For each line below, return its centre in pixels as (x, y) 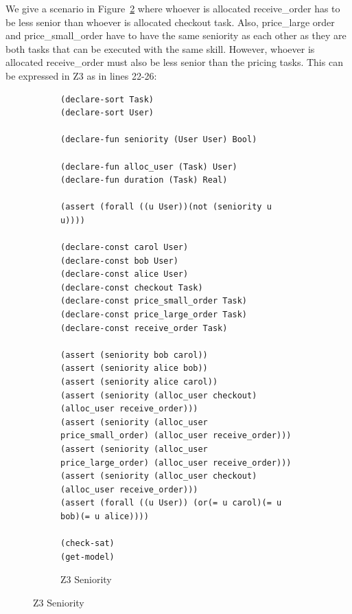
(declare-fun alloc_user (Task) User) (149, 167)
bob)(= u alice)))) (105, 516)
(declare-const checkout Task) (132, 287)
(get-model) (87, 557)
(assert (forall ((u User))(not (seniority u (166, 207)
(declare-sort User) (107, 113)
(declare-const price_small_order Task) (154, 301)
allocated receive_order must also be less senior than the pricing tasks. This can (174, 62)
